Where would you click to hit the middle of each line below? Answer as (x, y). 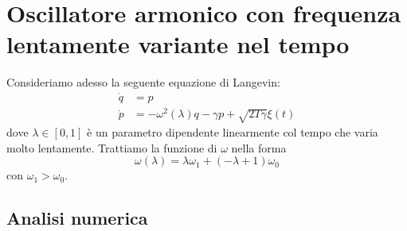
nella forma (259, 147)
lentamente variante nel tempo (178, 44)
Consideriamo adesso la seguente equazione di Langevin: (143, 82)
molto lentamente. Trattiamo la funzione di (112, 147)
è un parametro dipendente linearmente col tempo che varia (233, 132)
